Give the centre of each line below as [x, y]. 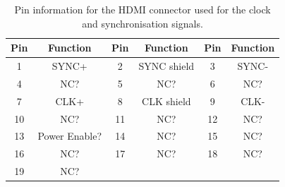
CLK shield [166, 101]
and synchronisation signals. [142, 23]
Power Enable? [70, 136]
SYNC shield [166, 66]
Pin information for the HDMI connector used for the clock [142, 9]
